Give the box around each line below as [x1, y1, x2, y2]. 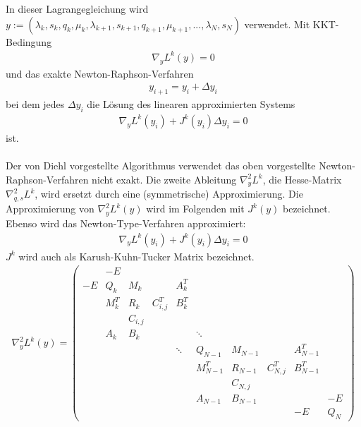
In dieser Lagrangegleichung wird [6, 1, 149, 16]
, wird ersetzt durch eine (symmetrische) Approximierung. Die [35, 186, 303, 201]
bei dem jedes [6, 96, 65, 111]
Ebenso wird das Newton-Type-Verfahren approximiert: [6, 215, 246, 230]
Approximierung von [6, 201, 94, 216]
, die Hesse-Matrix [262, 172, 342, 186]
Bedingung [6, 34, 52, 49]
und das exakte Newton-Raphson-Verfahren [6, 66, 194, 80]
